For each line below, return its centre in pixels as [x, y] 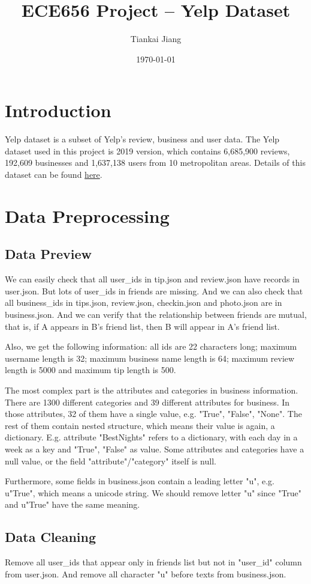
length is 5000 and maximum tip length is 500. [90, 370]
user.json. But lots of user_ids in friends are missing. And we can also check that [154, 290]
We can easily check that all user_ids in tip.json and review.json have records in [152, 279]
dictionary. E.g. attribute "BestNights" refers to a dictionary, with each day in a [151, 437]
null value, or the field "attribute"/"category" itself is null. [111, 461]
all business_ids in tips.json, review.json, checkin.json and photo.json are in [144, 303]
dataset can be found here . [54, 175]
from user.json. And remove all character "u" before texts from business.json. [146, 573]
